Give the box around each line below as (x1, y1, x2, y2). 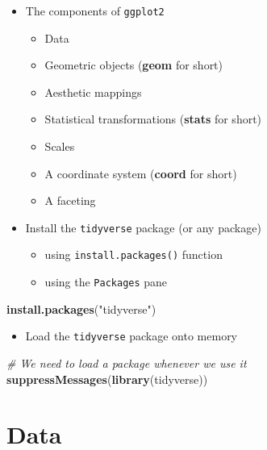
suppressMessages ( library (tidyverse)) (6, 370, 208, 387)
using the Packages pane (44, 273, 168, 290)
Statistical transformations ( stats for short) (44, 110, 262, 127)
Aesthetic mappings (44, 83, 142, 100)
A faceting (44, 192, 96, 209)
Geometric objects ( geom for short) (44, 56, 223, 73)
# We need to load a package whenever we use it (6, 355, 247, 372)
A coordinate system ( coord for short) (44, 165, 237, 181)
